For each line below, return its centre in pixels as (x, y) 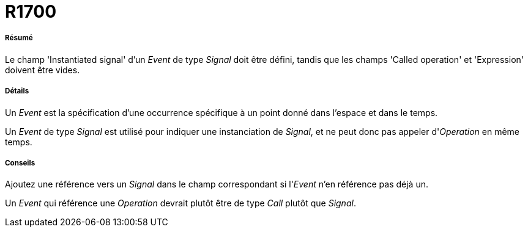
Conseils (20, 163)
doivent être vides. (43, 70)
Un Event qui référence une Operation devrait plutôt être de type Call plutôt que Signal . (180, 203)
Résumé (19, 38)
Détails (17, 91)
